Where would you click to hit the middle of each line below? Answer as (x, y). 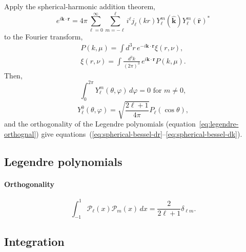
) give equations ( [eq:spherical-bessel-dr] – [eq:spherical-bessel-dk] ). (139, 133)
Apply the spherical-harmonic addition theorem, (80, 6)
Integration (34, 241)
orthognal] (20, 133)
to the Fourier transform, (44, 36)
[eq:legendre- (219, 124)
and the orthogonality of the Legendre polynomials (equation (100, 124)
